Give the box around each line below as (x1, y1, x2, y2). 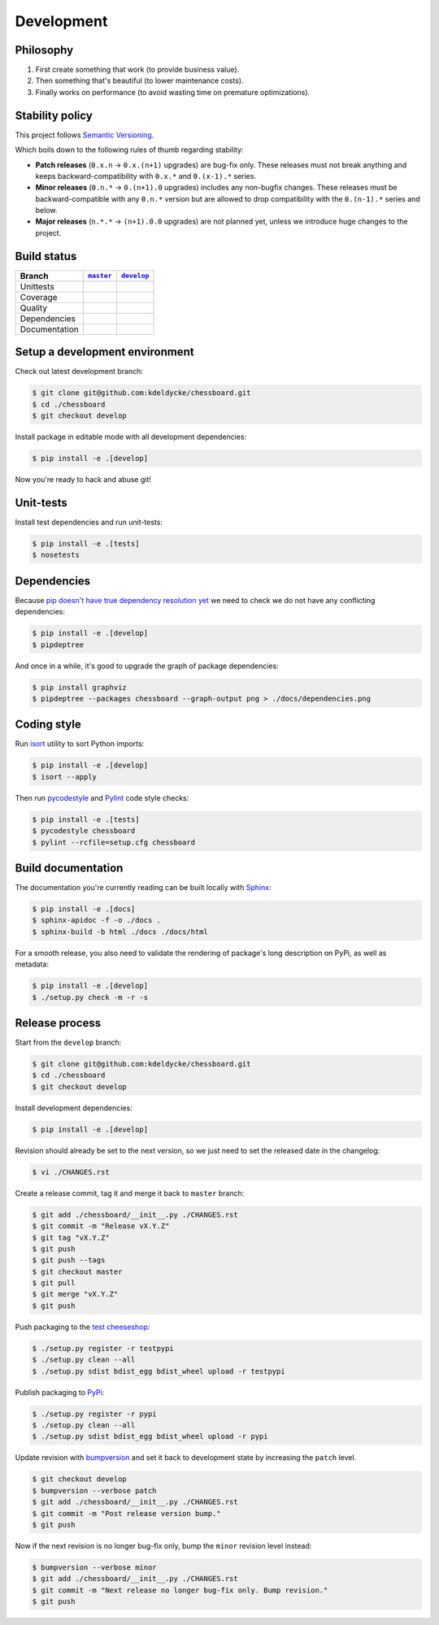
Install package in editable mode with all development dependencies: (15, 432, 247, 442)
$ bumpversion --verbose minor (32, 1562, 158, 1572)
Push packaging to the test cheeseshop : (15, 1322, 150, 1332)
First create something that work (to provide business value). (35, 65, 240, 75)
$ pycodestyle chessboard (32, 826, 136, 836)
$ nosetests (32, 550, 80, 560)
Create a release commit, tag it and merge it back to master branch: (15, 1188, 245, 1198)
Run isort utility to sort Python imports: (15, 739, 145, 749)
